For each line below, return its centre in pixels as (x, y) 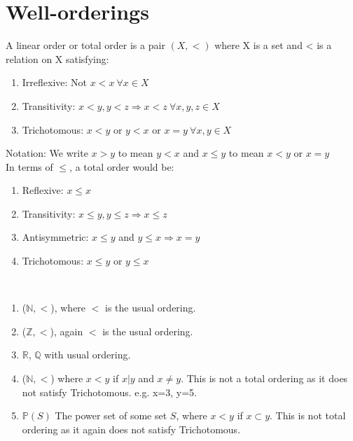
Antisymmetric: (55, 237)
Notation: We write (47, 153)
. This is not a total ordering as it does (264, 378)
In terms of (29, 166)
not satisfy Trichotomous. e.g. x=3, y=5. (109, 392)
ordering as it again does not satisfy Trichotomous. (131, 429)
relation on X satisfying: (57, 58)
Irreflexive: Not (55, 82)
